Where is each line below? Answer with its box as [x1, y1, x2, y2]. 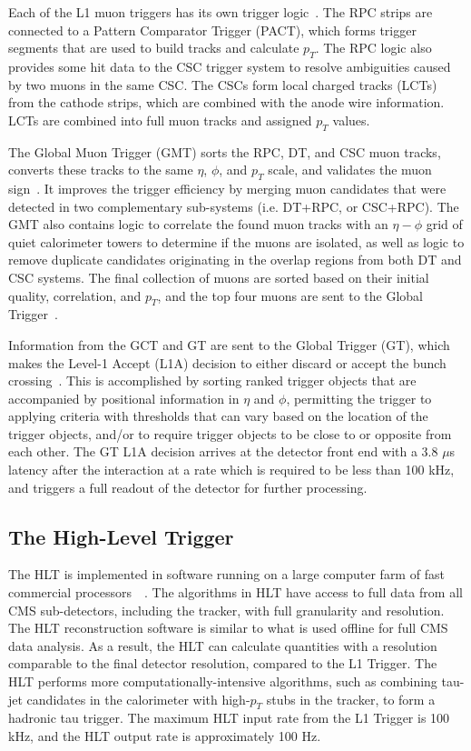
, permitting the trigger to [286, 388, 432, 407]
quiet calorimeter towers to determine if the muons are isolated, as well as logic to [8, 232, 465, 251]
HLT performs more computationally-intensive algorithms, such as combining [8, 672, 437, 691]
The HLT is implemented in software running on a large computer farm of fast [8, 565, 445, 584]
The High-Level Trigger [8, 522, 234, 550]
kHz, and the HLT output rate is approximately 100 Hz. [8, 726, 321, 745]
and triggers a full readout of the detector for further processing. [8, 477, 368, 496]
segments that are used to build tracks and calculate [8, 38, 299, 57]
